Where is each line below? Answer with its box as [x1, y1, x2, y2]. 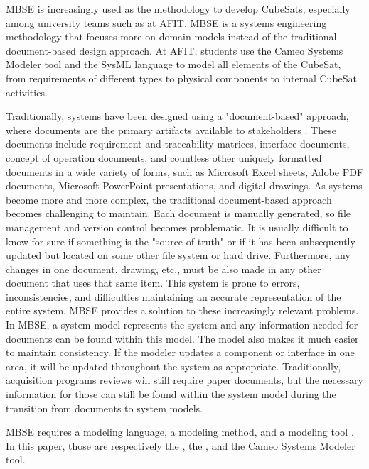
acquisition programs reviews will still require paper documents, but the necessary [6, 373, 363, 387]
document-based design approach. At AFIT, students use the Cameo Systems [6, 43, 343, 57]
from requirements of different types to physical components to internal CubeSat [6, 70, 358, 85]
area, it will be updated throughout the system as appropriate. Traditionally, [6, 358, 341, 373]
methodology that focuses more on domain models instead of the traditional [6, 29, 337, 44]
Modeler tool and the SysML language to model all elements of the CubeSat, [6, 57, 341, 72]
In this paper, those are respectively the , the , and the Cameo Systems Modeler [6, 438, 355, 453]
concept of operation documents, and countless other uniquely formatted [6, 150, 322, 165]
